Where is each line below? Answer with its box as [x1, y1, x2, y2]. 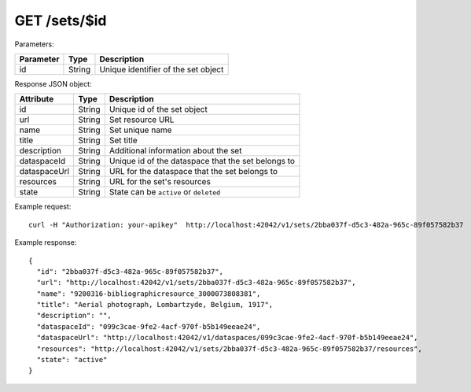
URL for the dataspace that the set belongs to [109, 166, 278, 177]
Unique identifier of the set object [99, 64, 224, 75]
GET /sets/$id [14, 12, 107, 29]
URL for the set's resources [109, 176, 212, 187]
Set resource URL [109, 114, 175, 125]
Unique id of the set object [109, 104, 208, 115]
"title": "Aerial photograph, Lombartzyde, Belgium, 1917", [36, 300, 274, 309]
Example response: [14, 238, 77, 247]
